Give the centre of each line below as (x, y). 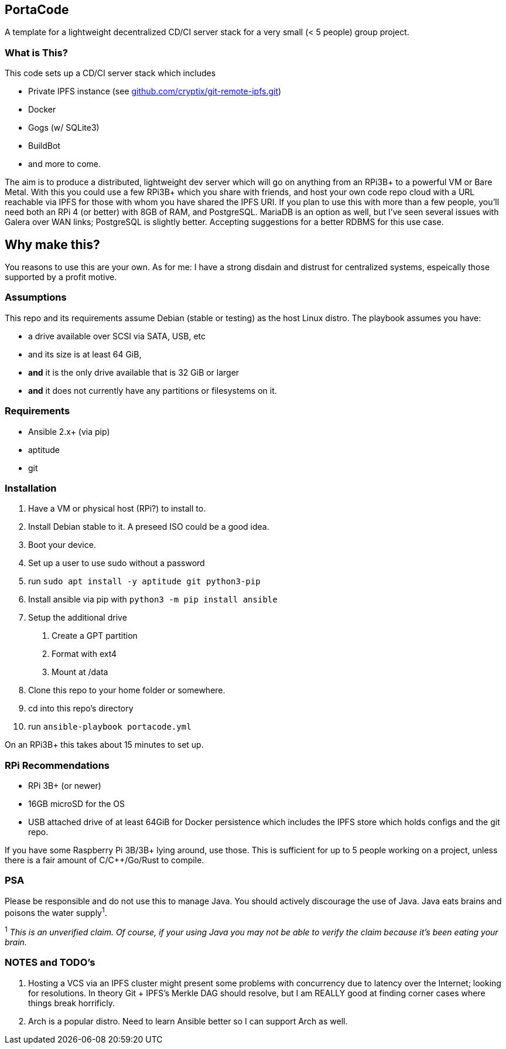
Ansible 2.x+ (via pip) (69, 431)
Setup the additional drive (78, 618)
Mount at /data (80, 672)
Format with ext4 (84, 654)
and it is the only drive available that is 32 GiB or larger (134, 372)
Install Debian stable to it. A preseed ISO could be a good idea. (149, 527)
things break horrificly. (72, 1003)
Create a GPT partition (95, 636)
